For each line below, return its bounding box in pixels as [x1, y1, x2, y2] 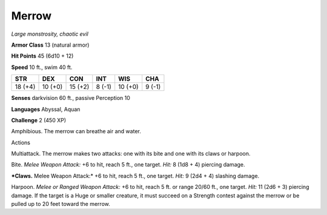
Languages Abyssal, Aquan [11, 105, 81, 113]
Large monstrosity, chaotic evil [11, 30, 89, 38]
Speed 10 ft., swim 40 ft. [11, 64, 73, 71]
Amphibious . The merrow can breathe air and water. [11, 128, 142, 135]
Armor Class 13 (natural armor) [11, 41, 90, 48]
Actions [11, 139, 30, 146]
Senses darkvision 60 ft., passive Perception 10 [11, 94, 130, 102]
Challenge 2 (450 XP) [11, 116, 67, 124]
